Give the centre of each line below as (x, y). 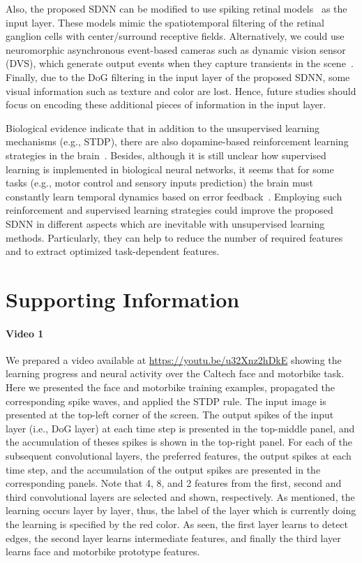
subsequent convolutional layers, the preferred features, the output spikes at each (179, 456)
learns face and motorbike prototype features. (103, 551)
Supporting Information (123, 299)
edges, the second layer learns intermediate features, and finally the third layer (173, 538)
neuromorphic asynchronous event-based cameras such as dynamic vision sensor (176, 49)
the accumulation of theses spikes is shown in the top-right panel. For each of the (179, 442)
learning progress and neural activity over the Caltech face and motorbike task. (175, 373)
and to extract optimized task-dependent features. (113, 251)
